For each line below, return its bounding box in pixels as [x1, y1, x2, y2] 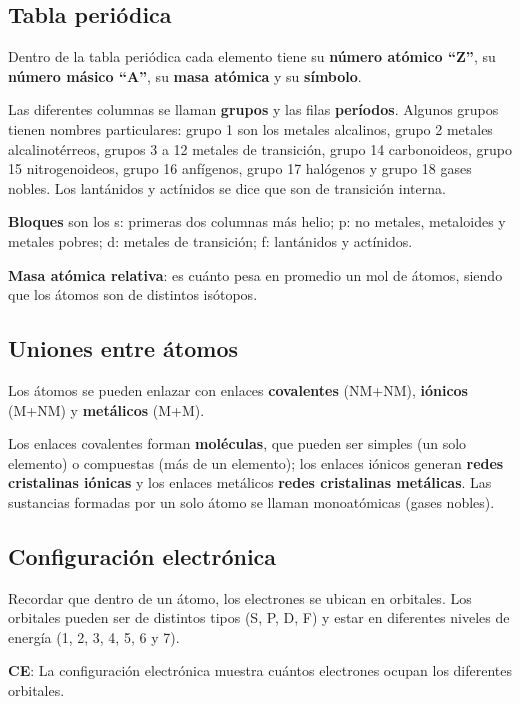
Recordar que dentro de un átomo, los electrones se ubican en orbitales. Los [8, 587, 472, 608]
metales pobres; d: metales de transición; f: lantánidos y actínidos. [8, 230, 413, 251]
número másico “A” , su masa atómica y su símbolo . [8, 65, 362, 86]
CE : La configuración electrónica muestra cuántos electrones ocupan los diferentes [8, 660, 513, 681]
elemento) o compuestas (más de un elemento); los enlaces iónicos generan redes [8, 452, 504, 473]
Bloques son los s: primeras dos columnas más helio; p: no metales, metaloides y [8, 211, 506, 232]
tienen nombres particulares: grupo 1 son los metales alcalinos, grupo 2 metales [8, 118, 493, 139]
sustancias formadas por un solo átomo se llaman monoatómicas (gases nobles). [8, 491, 495, 512]
